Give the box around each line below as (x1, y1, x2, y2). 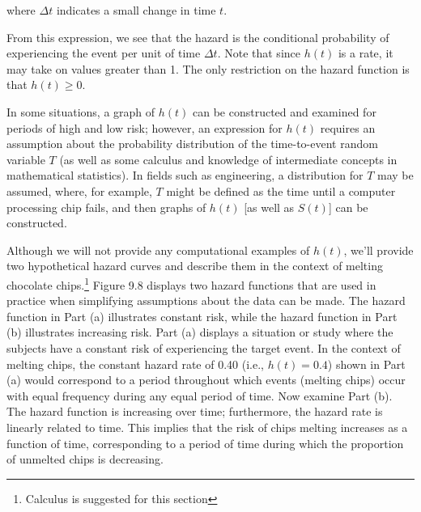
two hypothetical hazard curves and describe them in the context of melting (6, 257, 383, 274)
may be (377, 167, 414, 184)
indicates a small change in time (56, 2, 216, 18)
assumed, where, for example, (6, 182, 152, 199)
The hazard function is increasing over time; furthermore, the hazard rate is (6, 403, 383, 420)
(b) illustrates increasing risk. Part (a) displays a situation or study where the (6, 324, 393, 341)
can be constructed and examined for (192, 103, 376, 120)
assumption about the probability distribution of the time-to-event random (6, 135, 378, 152)
